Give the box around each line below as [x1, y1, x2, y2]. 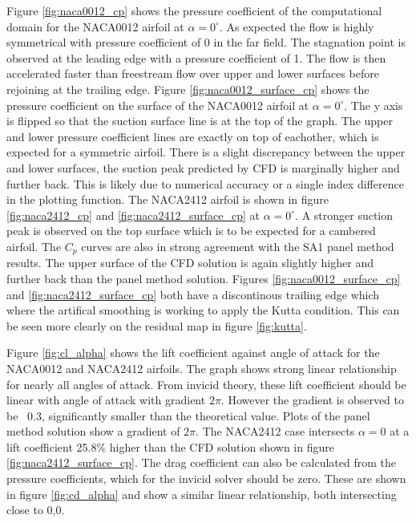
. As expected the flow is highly [219, 18, 374, 34]
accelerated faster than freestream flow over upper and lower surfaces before [6, 65, 379, 82]
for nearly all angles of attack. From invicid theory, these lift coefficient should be [6, 375, 406, 392]
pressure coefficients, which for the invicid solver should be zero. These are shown [6, 470, 406, 487]
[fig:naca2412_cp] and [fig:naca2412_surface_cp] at [6, 206, 260, 223]
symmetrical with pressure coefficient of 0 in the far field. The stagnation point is [6, 34, 406, 51]
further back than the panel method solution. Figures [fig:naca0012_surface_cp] [6, 270, 401, 286]
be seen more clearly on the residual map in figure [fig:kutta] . [6, 317, 307, 334]
